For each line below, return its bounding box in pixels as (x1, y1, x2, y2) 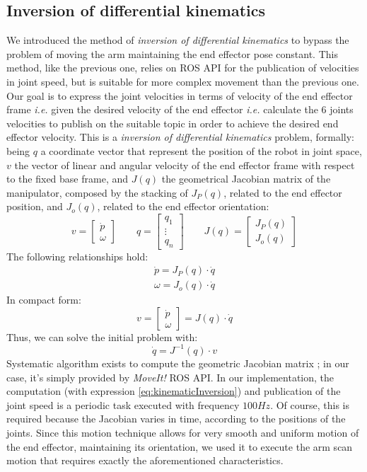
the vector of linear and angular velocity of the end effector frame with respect (14, 157, 355, 172)
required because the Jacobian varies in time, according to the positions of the (6, 411, 346, 426)
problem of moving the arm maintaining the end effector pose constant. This (6, 46, 338, 61)
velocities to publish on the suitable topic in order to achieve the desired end (6, 115, 339, 130)
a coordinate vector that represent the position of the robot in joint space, (40, 143, 362, 158)
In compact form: (6, 292, 81, 307)
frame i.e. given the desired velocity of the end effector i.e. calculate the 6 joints (6, 102, 354, 117)
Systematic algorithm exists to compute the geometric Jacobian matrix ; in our (6, 355, 349, 370)
